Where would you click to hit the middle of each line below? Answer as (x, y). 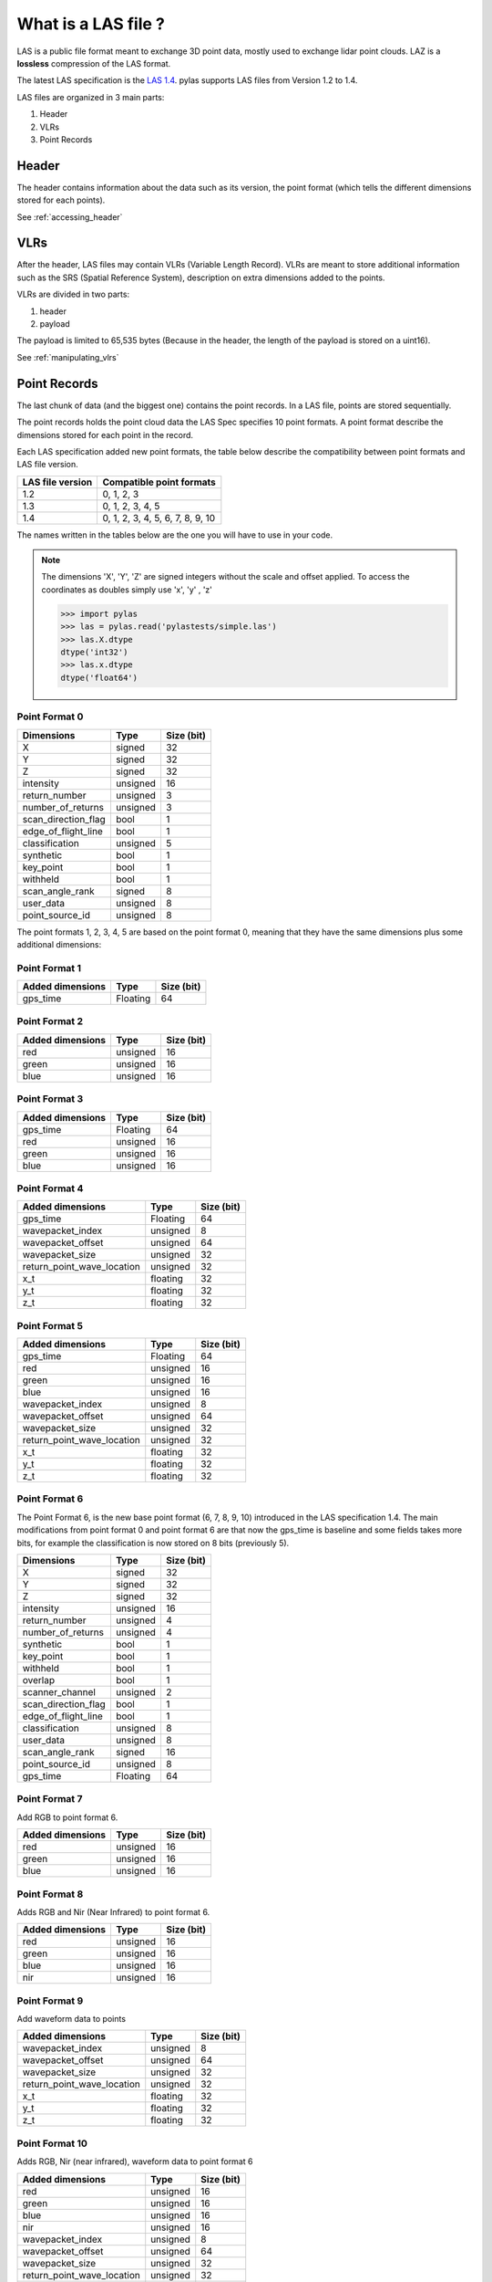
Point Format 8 (50, 1894)
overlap (38, 1680)
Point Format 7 (50, 1799)
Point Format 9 (50, 2001)
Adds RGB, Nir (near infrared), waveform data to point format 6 (135, 2162)
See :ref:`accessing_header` (70, 217)
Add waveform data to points (72, 2019)
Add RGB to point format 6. (67, 1817)
